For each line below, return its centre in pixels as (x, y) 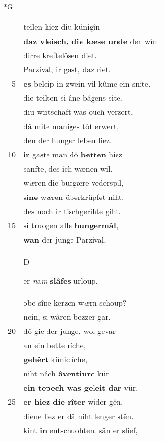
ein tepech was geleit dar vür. (81, 387)
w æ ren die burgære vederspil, (74, 182)
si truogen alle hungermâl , (71, 225)
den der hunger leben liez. (68, 140)
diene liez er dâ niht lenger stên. (79, 416)
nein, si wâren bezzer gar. (67, 316)
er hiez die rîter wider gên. (73, 401)
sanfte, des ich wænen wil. (68, 168)
